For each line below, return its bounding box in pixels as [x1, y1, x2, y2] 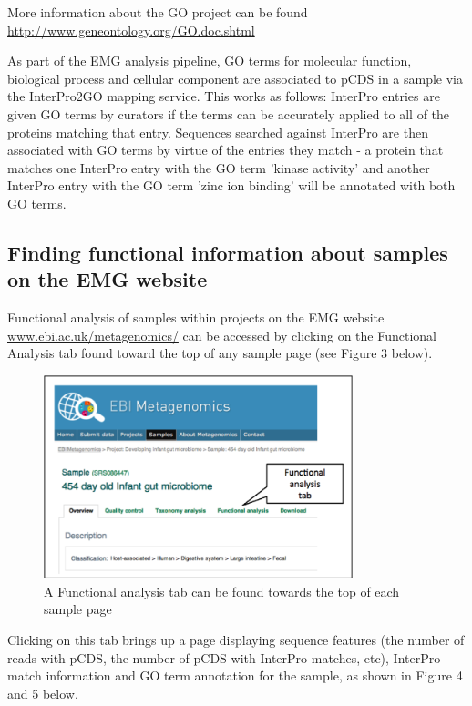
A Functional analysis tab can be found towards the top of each [44, 581, 400, 600]
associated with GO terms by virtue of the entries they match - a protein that [7, 140, 444, 159]
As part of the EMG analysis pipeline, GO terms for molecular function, [7, 51, 412, 70]
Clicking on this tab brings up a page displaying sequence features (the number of [7, 629, 465, 649]
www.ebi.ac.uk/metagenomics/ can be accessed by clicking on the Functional [7, 325, 436, 344]
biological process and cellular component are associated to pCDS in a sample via [7, 68, 464, 87]
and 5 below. [7, 683, 78, 702]
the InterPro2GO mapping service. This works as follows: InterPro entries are [7, 87, 440, 106]
